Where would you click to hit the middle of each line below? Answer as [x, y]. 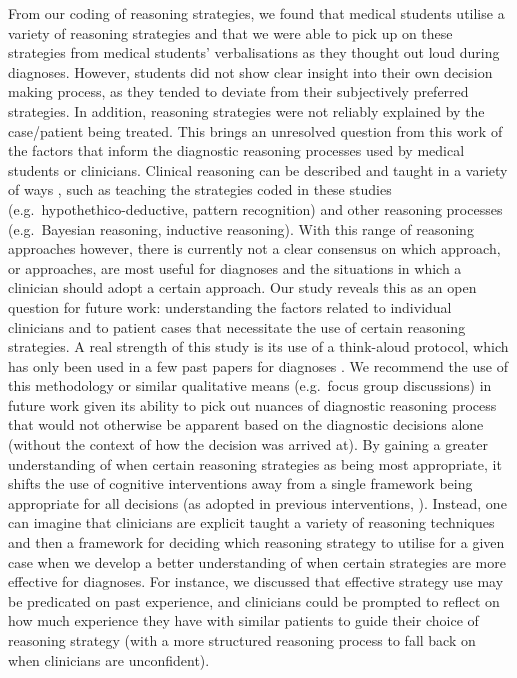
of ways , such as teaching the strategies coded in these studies [200, 189]
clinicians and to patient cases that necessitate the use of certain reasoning [237, 326]
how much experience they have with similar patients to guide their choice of [243, 620]
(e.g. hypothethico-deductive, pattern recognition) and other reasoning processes [255, 208]
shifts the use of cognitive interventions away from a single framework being [240, 483]
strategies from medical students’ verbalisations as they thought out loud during [254, 52]
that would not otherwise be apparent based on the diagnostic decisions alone [246, 424]
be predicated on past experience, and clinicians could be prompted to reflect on [254, 600]
